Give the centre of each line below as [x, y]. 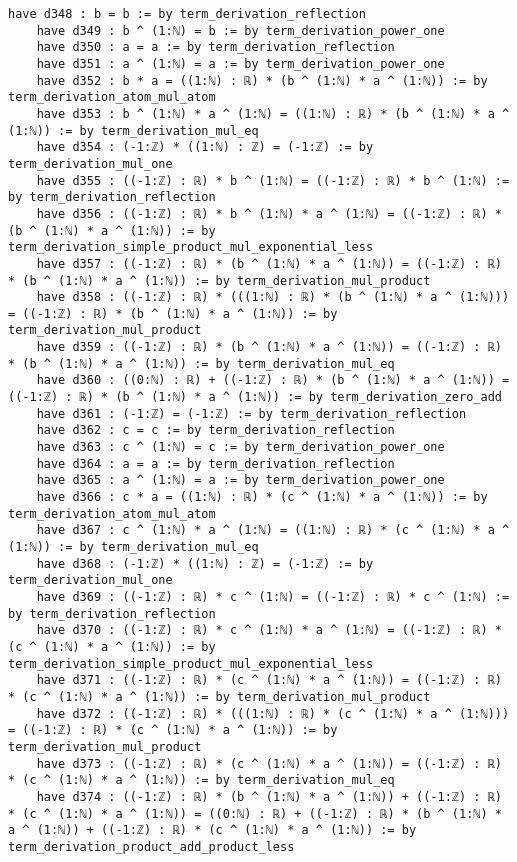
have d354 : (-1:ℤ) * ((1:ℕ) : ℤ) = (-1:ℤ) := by [205, 147]
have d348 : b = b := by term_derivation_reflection [187, 14]
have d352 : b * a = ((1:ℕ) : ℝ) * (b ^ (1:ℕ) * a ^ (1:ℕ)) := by [262, 80]
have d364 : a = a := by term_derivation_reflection [215, 463]
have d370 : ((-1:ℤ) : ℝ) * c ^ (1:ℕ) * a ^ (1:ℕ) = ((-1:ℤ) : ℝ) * [269, 630]
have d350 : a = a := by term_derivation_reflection [215, 47]
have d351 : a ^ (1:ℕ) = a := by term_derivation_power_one [240, 63]
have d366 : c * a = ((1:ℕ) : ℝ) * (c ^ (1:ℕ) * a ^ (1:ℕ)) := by [262, 497]
